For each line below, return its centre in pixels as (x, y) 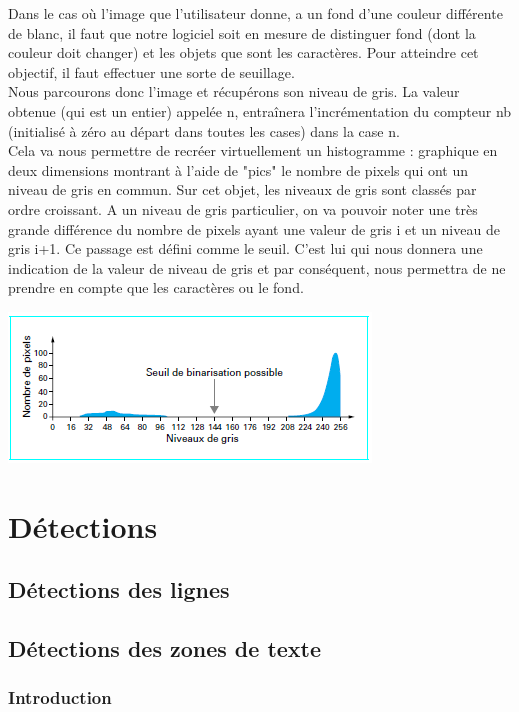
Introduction (60, 697)
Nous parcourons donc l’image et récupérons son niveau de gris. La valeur (234, 91)
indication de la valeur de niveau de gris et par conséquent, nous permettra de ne (257, 267)
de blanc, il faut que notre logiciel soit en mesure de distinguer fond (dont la (242, 32)
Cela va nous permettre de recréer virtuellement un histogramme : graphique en (253, 150)
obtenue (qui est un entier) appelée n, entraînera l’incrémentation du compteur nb (260, 110)
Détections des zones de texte (165, 648)
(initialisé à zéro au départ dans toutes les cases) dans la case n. (204, 130)
